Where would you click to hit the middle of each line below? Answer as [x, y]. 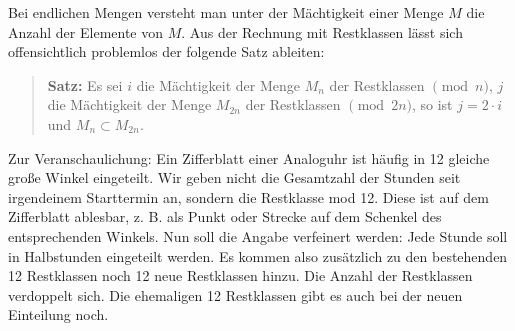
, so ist [432, 104]
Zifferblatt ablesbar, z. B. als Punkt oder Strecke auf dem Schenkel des [225, 216]
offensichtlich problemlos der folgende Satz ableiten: [166, 51]
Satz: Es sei [85, 84]
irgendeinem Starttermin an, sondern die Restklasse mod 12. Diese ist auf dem [248, 196]
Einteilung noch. [58, 314]
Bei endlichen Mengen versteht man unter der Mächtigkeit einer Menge [226, 12]
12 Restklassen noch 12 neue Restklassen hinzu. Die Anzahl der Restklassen [240, 275]
